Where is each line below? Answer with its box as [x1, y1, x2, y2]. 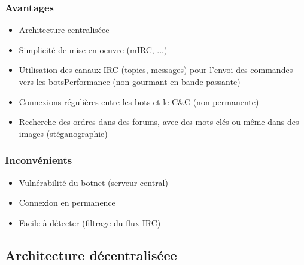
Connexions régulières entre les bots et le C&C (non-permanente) [19, 95, 259, 108]
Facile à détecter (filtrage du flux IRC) [19, 216, 161, 229]
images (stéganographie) [19, 127, 108, 139]
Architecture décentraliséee [5, 245, 177, 264]
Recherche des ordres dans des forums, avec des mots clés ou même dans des [19, 115, 299, 128]
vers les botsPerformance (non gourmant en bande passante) [19, 75, 241, 87]
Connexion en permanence [19, 196, 115, 209]
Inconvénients [5, 153, 72, 167]
